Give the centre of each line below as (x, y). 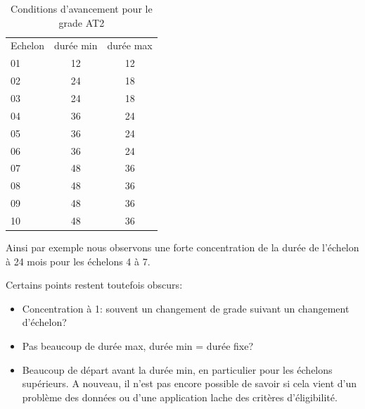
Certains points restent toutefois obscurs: (94, 285)
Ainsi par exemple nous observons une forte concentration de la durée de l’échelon (182, 247)
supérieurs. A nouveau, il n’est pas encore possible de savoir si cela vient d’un (189, 383)
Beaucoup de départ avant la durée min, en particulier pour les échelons (177, 369)
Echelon (28, 45)
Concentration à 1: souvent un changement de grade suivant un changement (186, 308)
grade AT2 (82, 22)
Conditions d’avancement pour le (82, 8)
